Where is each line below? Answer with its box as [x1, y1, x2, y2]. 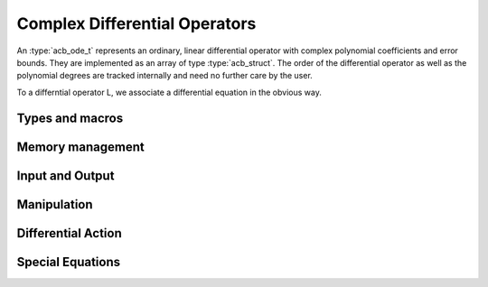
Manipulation [16, 197, 94, 212]
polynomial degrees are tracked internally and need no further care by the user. [16, 70, 314, 81]
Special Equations [16, 254, 121, 270]
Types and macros [16, 110, 124, 125]
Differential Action [16, 226, 122, 241]
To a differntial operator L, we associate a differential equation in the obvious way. [16, 87, 323, 97]
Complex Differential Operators [16, 14, 257, 33]
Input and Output [16, 168, 115, 183]
